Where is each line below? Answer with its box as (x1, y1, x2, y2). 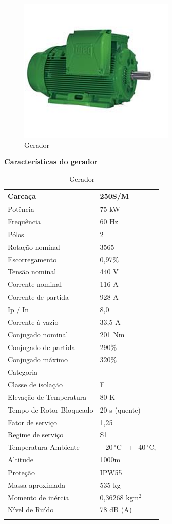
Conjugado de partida (8, 341, 75, 352)
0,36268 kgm (100, 492, 139, 502)
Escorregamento (8, 254, 57, 264)
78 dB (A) (100, 504, 132, 515)
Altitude (8, 454, 33, 465)
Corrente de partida (8, 292, 69, 302)
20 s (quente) (100, 404, 141, 415)
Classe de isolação (8, 379, 63, 390)
